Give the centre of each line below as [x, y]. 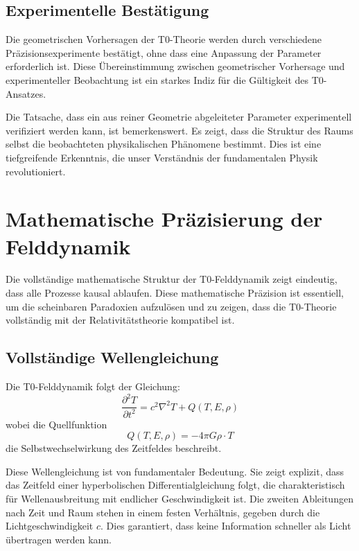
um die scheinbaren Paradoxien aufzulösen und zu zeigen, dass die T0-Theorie [171, 306]
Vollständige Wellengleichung [112, 357]
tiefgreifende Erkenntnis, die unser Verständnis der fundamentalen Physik [162, 157]
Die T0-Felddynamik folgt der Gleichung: [93, 386]
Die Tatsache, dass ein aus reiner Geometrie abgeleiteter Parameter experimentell [179, 117]
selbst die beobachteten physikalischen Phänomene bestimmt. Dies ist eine [164, 144]
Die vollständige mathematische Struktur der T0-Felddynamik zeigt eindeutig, [172, 279]
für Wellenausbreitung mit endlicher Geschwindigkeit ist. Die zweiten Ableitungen [179, 498]
